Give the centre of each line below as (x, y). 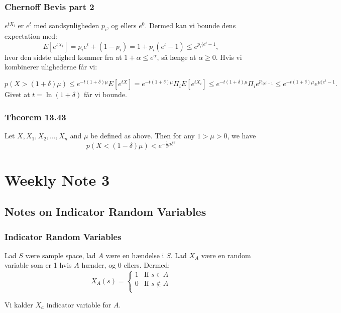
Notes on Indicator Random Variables (105, 212)
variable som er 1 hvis (38, 265)
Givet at (17, 94)
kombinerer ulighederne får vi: (51, 67)
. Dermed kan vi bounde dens (190, 25)
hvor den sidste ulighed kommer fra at (63, 57)
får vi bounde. (105, 94)
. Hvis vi (229, 57)
